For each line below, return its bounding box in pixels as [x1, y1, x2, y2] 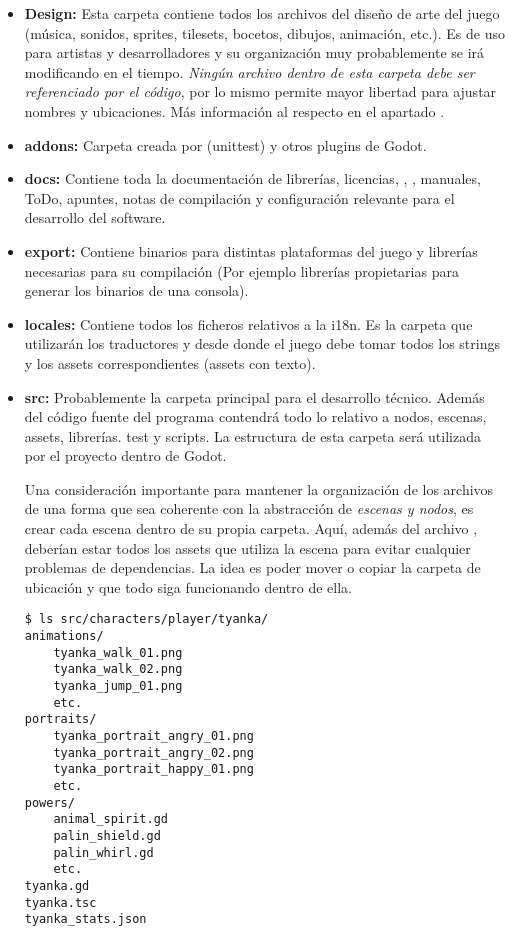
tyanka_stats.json [24, 912, 147, 927]
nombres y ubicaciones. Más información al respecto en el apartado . [24, 100, 445, 121]
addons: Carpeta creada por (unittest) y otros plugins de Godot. [24, 134, 427, 155]
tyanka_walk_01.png [53, 645, 183, 660]
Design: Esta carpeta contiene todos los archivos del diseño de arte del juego [24, 3, 500, 23]
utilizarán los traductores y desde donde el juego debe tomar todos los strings [24, 333, 500, 354]
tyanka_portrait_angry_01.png [53, 729, 254, 744]
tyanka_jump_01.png [53, 679, 183, 694]
